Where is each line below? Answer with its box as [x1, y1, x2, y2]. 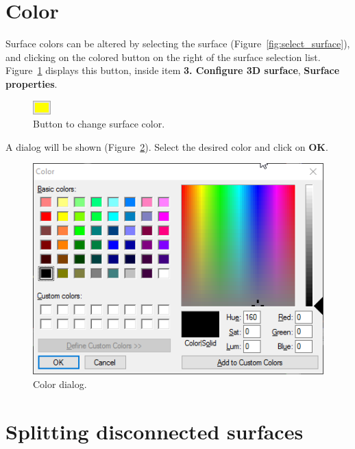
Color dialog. [33, 376, 87, 391]
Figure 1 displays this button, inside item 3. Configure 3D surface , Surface [5, 63, 340, 77]
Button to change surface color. [33, 117, 165, 131]
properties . [5, 76, 58, 90]
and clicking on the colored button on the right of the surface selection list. [5, 49, 321, 64]
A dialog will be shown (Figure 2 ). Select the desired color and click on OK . [5, 139, 328, 154]
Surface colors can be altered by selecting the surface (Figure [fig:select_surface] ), [5, 36, 350, 51]
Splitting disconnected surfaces [5, 417, 304, 445]
